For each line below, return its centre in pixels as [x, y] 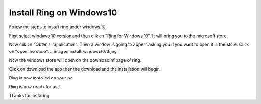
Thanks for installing [29, 95]
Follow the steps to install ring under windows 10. [58, 27]
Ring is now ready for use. [35, 87]
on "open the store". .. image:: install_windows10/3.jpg [63, 51]
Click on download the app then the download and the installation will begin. [85, 69]
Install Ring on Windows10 [63, 13]
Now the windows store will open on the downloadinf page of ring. [75, 60]
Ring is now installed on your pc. [41, 78]
